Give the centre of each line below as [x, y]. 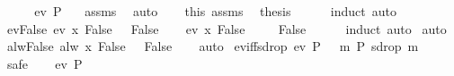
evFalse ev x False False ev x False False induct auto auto [227, 28]
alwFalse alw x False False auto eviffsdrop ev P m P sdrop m [213, 46]
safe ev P [45, 63]
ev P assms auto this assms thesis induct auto [215, 11]
